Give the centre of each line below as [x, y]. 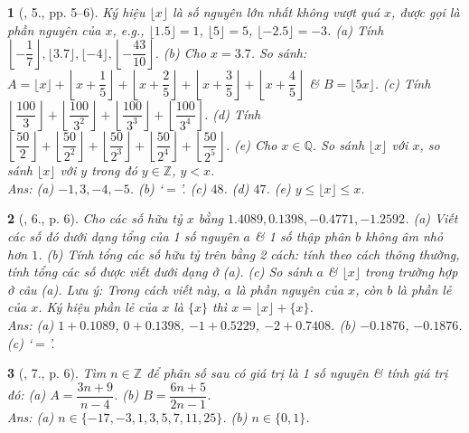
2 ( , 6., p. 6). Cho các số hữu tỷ [95, 218]
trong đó [114, 170]
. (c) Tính [403, 83]
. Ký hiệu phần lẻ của [98, 307]
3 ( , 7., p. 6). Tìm [57, 373]
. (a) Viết [431, 218]
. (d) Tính [233, 113]
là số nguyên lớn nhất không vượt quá [277, 12]
